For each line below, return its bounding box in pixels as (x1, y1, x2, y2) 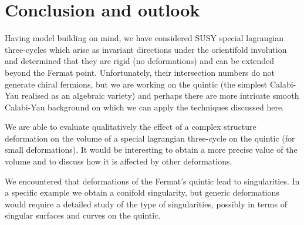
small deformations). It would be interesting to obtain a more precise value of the (5, 143, 298, 156)
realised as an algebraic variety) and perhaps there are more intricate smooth (21, 89, 299, 102)
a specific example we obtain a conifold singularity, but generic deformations (5, 186, 279, 199)
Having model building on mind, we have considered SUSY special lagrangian (5, 32, 284, 44)
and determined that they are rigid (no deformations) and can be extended (5, 55, 275, 67)
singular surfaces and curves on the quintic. (5, 209, 161, 221)
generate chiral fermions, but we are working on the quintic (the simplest (5, 78, 268, 90)
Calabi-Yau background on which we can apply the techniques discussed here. (5, 100, 284, 113)
